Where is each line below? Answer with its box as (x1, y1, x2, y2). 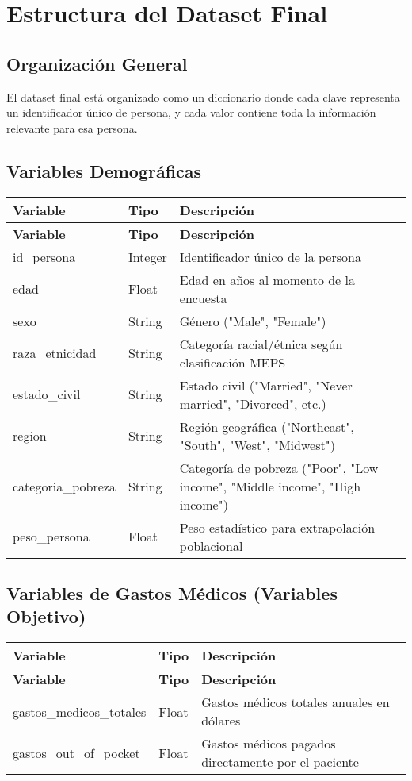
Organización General (6, 51, 188, 75)
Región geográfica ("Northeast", (179, 417, 354, 436)
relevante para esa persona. (6, 119, 138, 136)
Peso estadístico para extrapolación (179, 517, 376, 537)
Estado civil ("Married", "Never (179, 375, 353, 394)
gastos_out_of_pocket (13, 743, 140, 762)
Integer (128, 247, 167, 266)
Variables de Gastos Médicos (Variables (6, 580, 338, 605)
